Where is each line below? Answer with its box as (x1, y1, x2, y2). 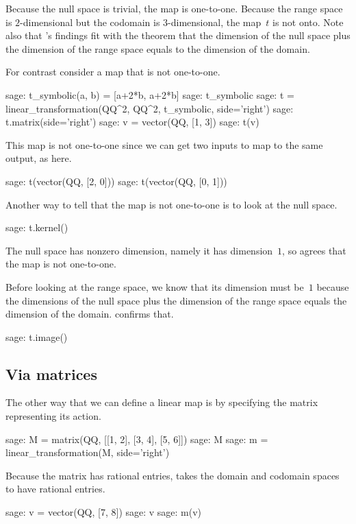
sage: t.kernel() (5, 220, 68, 235)
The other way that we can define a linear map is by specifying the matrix (5, 395, 318, 409)
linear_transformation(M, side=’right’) (5, 445, 170, 460)
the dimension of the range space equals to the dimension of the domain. (5, 41, 310, 56)
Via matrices (5, 363, 97, 384)
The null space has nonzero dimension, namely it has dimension (5, 243, 273, 257)
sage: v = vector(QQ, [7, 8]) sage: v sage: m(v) (5, 505, 202, 519)
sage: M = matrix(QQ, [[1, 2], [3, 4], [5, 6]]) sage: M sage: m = (5, 431, 268, 446)
